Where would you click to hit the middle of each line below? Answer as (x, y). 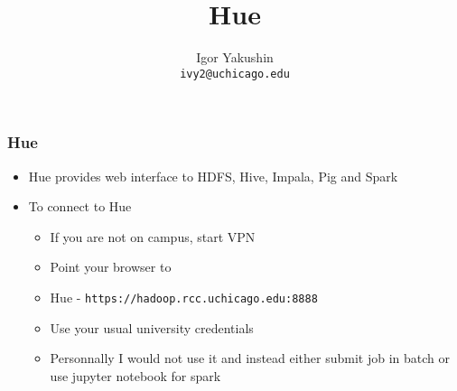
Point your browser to (111, 267)
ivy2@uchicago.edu (235, 74)
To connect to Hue (80, 206)
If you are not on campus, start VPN (153, 236)
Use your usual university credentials (152, 327)
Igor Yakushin (235, 57)
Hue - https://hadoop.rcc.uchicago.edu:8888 (184, 298)
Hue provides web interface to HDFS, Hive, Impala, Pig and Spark (213, 176)
